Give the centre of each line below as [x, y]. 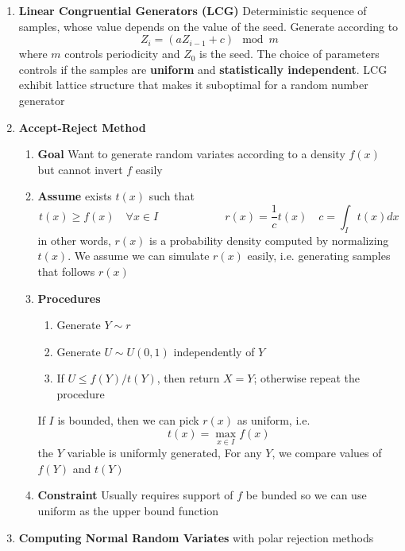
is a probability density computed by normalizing [269, 240]
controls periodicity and [122, 54]
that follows [66, 271]
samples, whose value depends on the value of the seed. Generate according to [208, 26]
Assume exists [75, 196]
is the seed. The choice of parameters [289, 54]
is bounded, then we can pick [128, 420]
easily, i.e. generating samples [319, 256]
